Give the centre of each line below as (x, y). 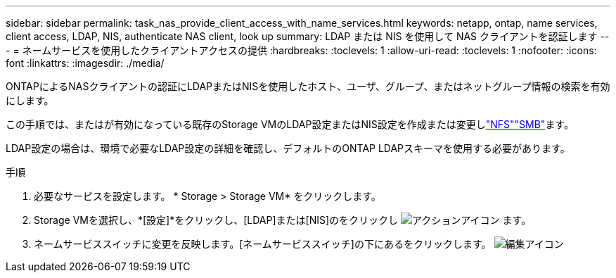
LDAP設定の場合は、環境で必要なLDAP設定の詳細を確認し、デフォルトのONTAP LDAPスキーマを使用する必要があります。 (288, 148)
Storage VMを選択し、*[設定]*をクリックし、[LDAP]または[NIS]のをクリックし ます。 (283, 220)
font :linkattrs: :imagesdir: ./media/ (85, 63)
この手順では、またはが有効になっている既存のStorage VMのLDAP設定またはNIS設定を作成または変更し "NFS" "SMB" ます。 (290, 124)
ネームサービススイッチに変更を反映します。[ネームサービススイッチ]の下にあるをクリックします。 (263, 244)
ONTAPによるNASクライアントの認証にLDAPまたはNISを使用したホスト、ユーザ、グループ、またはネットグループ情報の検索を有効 (308, 86)
